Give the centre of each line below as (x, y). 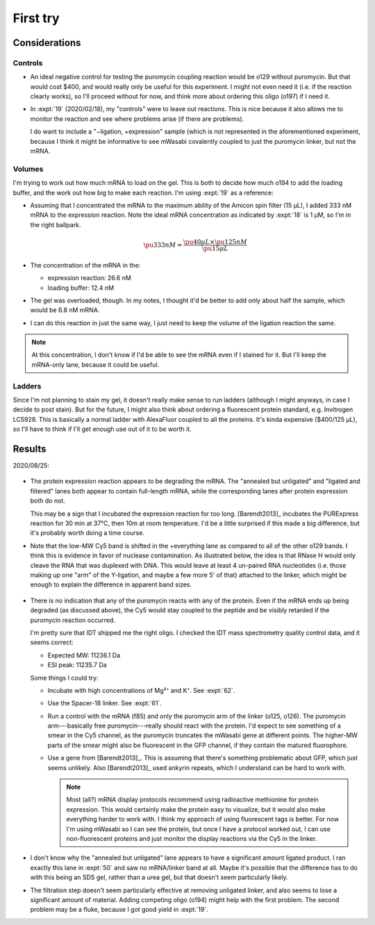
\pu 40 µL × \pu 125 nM (215, 242)
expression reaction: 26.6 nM (89, 278)
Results (30, 449)
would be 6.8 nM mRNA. (65, 310)
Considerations (47, 43)
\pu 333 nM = (163, 245)
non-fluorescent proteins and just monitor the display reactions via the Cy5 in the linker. (192, 838)
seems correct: (52, 642)
